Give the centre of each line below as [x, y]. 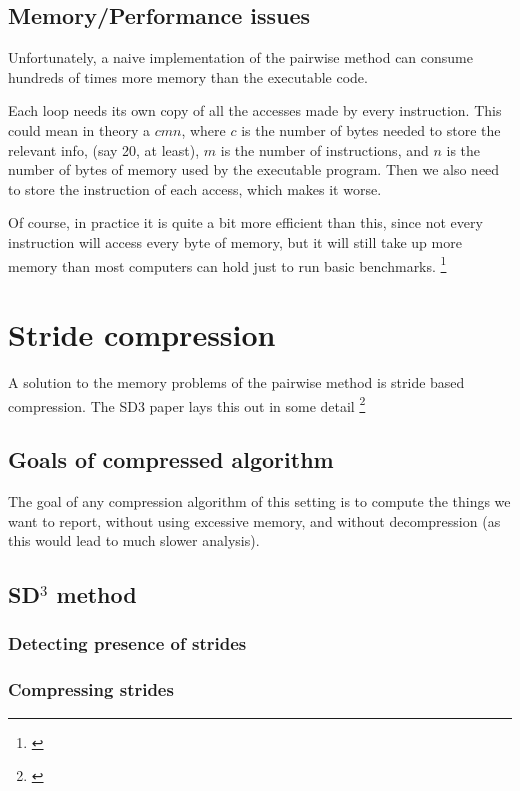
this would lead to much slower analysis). [134, 540]
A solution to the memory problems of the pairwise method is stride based [236, 381]
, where [203, 129]
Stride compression [142, 333]
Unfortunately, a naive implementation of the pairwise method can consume [240, 57]
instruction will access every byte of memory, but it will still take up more [235, 241]
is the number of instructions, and [324, 149]
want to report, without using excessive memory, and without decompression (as [254, 520]
